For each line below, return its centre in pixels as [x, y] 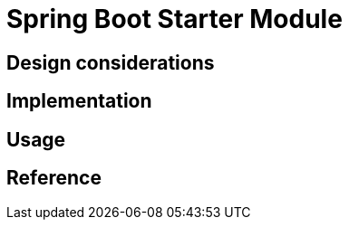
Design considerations [111, 62]
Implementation [79, 101]
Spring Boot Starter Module [174, 19]
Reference [54, 178]
